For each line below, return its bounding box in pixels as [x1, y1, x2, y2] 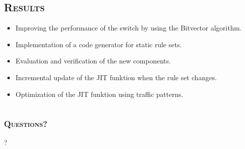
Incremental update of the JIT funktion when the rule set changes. [15, 72, 217, 82]
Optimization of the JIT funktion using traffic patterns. [15, 89, 184, 99]
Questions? [4, 118, 48, 130]
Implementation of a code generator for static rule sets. [15, 39, 182, 49]
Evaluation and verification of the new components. [15, 56, 171, 66]
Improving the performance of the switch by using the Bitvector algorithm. [15, 23, 242, 33]
